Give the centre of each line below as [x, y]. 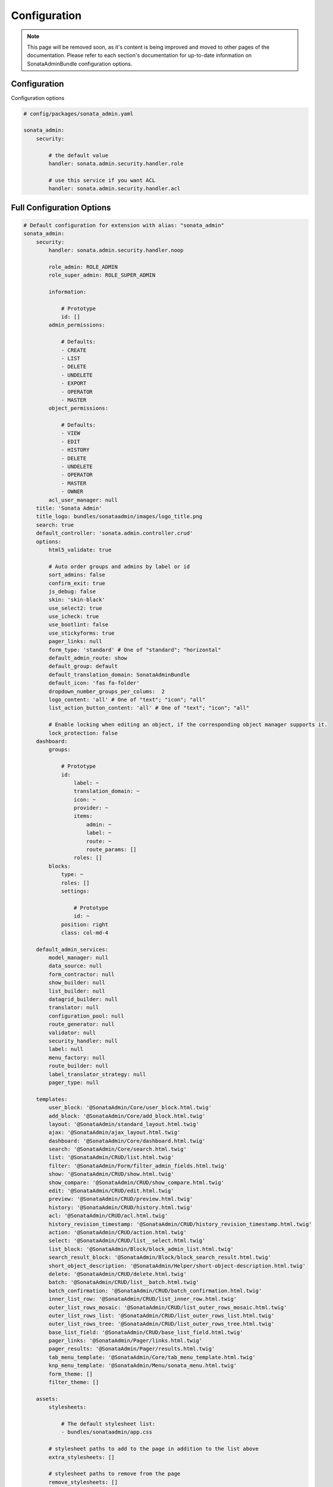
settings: [75, 891]
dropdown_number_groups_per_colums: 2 [106, 691]
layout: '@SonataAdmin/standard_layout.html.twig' [124, 1124]
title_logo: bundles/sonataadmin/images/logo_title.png [119, 517]
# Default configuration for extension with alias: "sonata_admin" [124, 225]
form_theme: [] [71, 1374]
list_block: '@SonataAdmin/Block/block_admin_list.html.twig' [141, 1249]
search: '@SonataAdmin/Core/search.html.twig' [117, 1149]
